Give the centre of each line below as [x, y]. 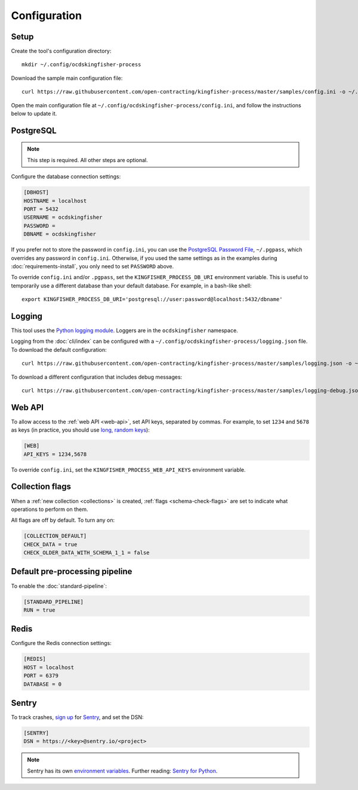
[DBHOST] [36, 193]
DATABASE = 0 [43, 684]
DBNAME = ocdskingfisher [60, 234]
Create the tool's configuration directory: [61, 51]
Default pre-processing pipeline [72, 571]
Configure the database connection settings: [66, 176]
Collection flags [41, 487]
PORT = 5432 [41, 209]
